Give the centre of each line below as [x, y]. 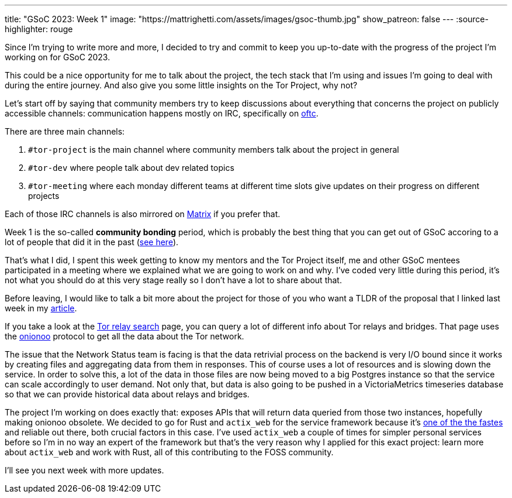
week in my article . [41, 308]
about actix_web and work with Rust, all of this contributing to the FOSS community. [169, 452]
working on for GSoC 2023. [58, 57]
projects [44, 196]
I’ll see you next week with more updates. [84, 470]
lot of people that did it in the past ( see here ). [92, 242]
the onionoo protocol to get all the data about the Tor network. [124, 336]
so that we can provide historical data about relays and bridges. [127, 394]
